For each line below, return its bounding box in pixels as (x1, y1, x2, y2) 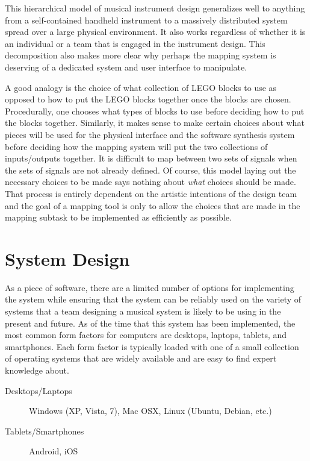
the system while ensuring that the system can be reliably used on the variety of (5, 293, 302, 306)
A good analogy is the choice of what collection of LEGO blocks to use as (5, 81, 277, 93)
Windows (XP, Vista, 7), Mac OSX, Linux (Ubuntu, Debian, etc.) (29, 404, 272, 417)
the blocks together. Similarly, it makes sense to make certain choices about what (5, 116, 305, 129)
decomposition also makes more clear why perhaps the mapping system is (5, 49, 276, 61)
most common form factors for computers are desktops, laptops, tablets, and (5, 328, 287, 341)
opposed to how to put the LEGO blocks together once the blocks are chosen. (5, 93, 291, 105)
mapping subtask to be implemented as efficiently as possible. (5, 211, 232, 224)
